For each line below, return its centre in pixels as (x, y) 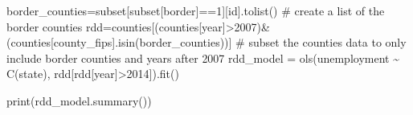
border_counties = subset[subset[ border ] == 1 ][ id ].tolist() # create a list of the (196, 10)
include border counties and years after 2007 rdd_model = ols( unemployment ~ (203, 57)
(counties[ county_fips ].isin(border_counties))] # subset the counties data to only (206, 42)
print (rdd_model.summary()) (79, 100)
